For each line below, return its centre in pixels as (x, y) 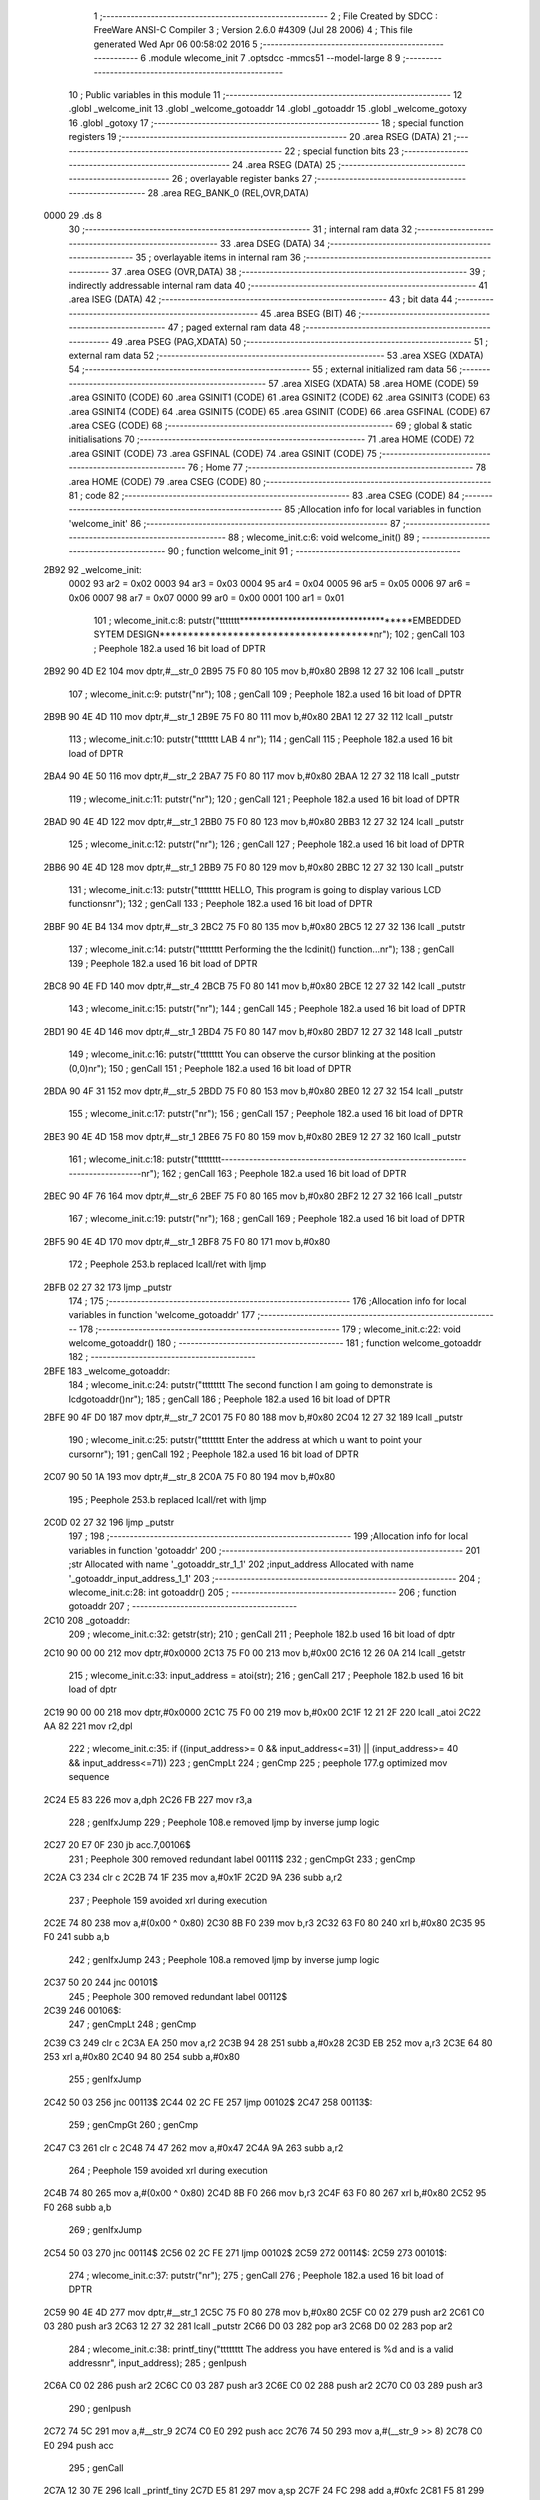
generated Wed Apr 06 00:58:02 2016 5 (176, 44)
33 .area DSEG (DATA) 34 (272, 243)
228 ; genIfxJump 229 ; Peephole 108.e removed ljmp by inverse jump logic (224, 1822)
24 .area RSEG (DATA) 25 (284, 164)
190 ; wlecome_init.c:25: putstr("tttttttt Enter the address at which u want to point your (245, 1440)
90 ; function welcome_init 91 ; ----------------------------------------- (314, 551)
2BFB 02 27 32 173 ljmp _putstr (107, 1287)
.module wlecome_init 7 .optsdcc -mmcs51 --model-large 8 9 (274, 58)
